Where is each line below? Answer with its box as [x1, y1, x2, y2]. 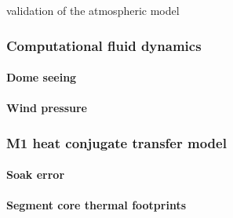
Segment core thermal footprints [6, 197, 187, 213]
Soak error [6, 166, 65, 183]
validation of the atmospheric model [6, 2, 180, 18]
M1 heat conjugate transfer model [6, 133, 227, 152]
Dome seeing [6, 69, 77, 85]
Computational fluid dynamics [6, 35, 202, 55]
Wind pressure [6, 100, 87, 116]
